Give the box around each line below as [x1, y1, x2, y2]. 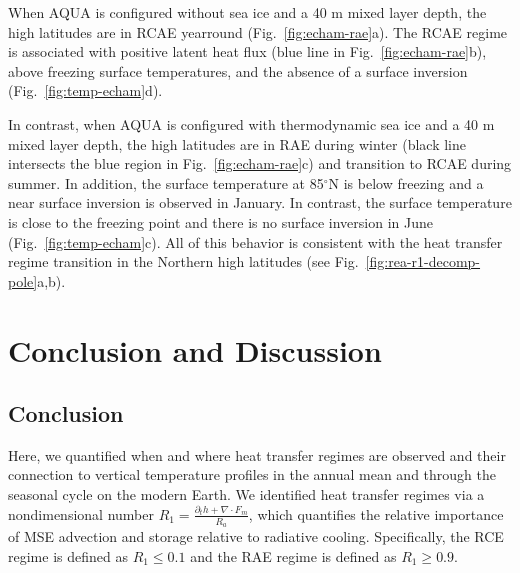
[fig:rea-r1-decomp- [365, 251, 481, 272]
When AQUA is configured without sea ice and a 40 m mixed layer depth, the [8, 2, 487, 22]
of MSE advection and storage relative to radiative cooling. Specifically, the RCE [8, 525, 504, 546]
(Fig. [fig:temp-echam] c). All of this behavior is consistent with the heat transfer [8, 231, 503, 252]
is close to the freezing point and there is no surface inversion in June [8, 211, 433, 232]
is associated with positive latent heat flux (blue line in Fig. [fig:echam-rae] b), [8, 41, 487, 62]
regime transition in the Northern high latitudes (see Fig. [8, 251, 359, 272]
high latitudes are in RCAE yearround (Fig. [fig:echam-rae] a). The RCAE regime [8, 21, 508, 42]
